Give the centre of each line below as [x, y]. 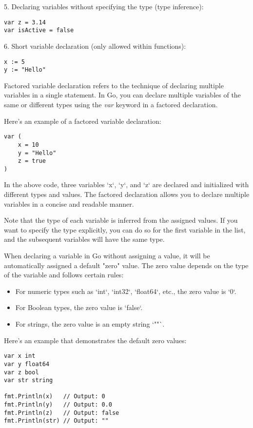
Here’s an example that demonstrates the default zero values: [95, 340]
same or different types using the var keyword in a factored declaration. [111, 104]
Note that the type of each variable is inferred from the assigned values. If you [121, 220]
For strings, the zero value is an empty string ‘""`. [90, 324]
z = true [32, 161]
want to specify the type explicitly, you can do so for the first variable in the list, [125, 229]
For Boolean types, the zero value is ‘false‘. [79, 307]
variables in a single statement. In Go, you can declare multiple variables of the [122, 95]
